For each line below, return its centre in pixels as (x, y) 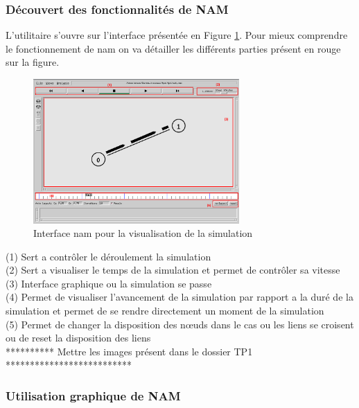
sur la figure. (33, 62)
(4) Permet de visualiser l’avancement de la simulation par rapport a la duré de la (179, 297)
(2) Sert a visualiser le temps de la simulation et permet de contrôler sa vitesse (173, 270)
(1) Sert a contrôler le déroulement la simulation (108, 256)
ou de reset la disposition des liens (78, 338)
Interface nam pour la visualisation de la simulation (143, 233)
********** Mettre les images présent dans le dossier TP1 (129, 351)
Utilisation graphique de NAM (93, 395)
